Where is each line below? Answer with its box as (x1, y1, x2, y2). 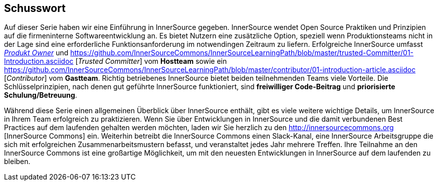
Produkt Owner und (4, 48, 69, 57)
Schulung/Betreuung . (4, 91, 77, 100)
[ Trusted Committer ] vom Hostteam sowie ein (75, 57, 227, 66)
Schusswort (4, 2, 66, 14)
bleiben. (4, 157, 31, 166)
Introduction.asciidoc (4, 57, 74, 66)
